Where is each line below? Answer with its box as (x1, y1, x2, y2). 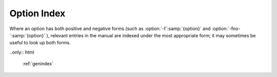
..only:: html (9, 49, 34, 55)
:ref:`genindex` (22, 61, 54, 67)
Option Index (9, 8, 66, 19)
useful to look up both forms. (9, 40, 71, 46)
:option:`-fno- (211, 25, 241, 32)
